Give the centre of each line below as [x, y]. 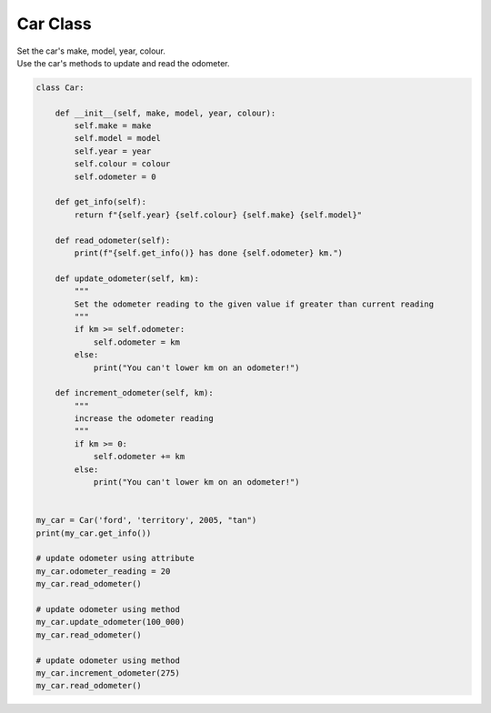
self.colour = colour [122, 164]
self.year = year [113, 151]
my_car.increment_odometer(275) [108, 673]
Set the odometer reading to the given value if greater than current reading [254, 304]
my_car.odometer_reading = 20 [103, 571]
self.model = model [117, 138]
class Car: [60, 87]
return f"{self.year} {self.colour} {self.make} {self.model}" [218, 215]
